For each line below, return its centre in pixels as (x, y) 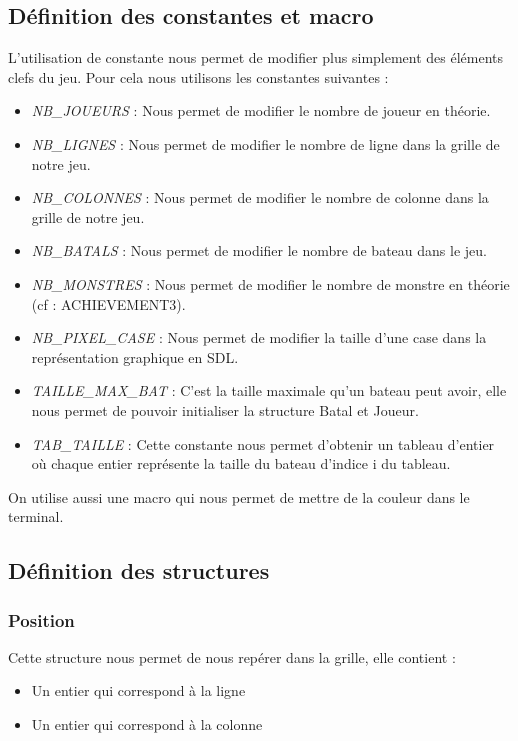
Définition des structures (139, 570)
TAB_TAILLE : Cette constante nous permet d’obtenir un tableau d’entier (263, 443)
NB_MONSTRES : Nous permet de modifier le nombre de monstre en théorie (270, 283)
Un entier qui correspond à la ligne (138, 690)
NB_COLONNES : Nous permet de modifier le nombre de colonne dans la (260, 197)
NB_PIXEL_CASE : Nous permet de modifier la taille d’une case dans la (259, 337)
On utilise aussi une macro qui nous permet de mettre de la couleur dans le (239, 496)
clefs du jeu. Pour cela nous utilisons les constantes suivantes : (198, 76)
